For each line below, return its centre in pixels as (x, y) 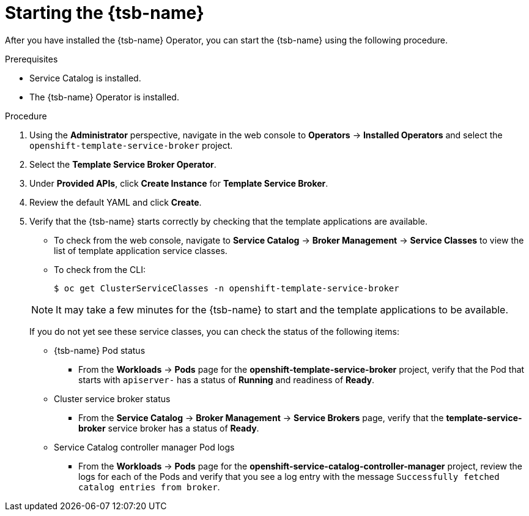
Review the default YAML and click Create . (116, 202)
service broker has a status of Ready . (183, 428)
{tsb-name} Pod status (100, 350)
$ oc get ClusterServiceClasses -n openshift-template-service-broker (227, 288)
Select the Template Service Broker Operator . (123, 164)
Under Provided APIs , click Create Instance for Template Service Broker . (179, 183)
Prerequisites (31, 59)
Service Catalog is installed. (85, 78)
